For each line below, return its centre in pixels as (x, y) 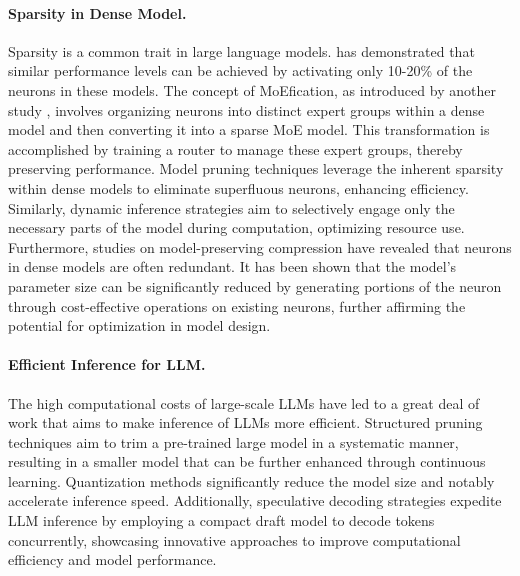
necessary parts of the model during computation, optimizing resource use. (236, 227)
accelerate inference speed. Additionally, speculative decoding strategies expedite (255, 500)
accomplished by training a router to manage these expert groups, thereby (235, 148)
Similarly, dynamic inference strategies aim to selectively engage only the (231, 207)
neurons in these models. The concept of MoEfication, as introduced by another (252, 89)
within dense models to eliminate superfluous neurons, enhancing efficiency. (238, 187)
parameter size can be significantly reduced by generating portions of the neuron (255, 285)
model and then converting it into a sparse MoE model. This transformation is (249, 129)
